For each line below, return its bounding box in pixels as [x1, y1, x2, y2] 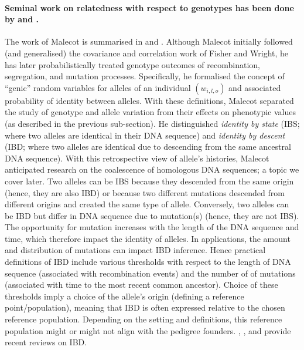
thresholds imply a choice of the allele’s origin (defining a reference [5, 290, 244, 302]
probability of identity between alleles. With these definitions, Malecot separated [5, 94, 294, 106]
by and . [5, 13, 39, 25]
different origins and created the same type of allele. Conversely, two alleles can [5, 198, 289, 210]
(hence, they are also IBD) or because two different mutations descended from [5, 186, 285, 198]
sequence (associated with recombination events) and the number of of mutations [5, 267, 296, 279]
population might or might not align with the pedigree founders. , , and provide [5, 324, 291, 336]
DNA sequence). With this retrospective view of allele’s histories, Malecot [5, 152, 269, 164]
